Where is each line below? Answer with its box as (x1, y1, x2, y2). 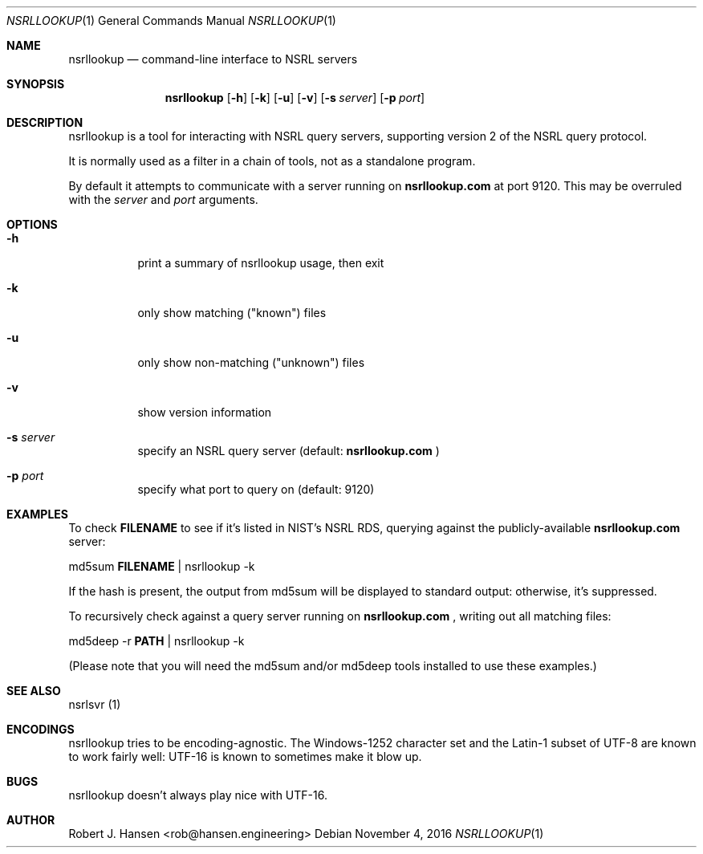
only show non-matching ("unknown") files (137, 356, 365, 369)
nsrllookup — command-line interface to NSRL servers (68, 52, 358, 66)
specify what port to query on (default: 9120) (137, 482, 375, 496)
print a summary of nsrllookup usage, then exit (137, 256, 384, 270)
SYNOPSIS (6, 77, 65, 91)
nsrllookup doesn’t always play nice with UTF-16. (68, 788, 327, 802)
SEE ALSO (6, 684, 61, 697)
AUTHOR (6, 813, 55, 827)
